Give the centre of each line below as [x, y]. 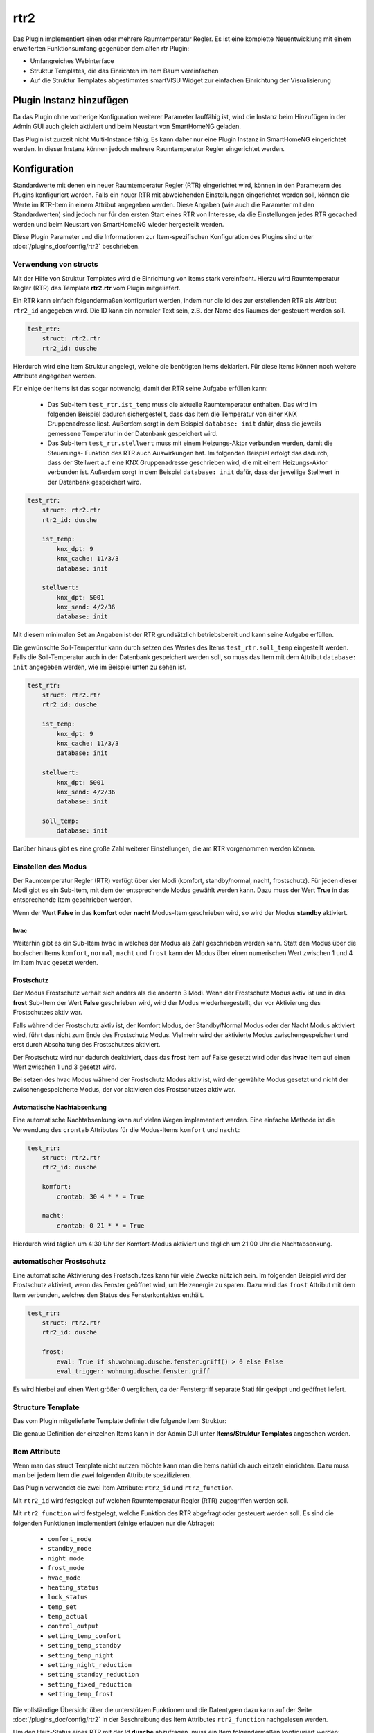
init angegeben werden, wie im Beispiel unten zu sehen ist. [100, 667]
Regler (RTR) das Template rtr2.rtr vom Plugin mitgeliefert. [97, 288]
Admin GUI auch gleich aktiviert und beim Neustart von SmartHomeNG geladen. [127, 127]
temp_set [62, 1607]
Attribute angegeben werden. [55, 376]
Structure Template [46, 1407]
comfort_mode [70, 1539]
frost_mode [66, 1568]
